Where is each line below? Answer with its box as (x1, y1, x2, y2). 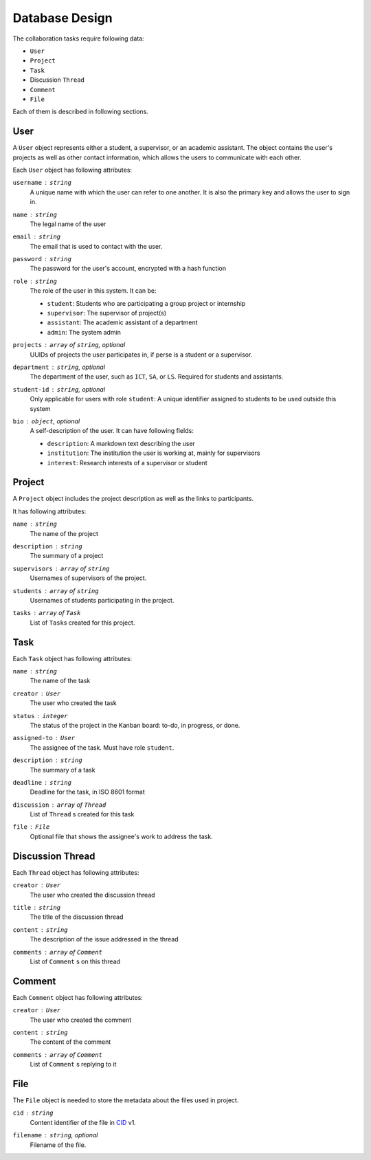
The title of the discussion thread (30, 913, 124, 921)
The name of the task (30, 677, 91, 685)
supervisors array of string (12, 564, 110, 572)
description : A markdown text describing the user (47, 439, 196, 447)
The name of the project (30, 529, 99, 537)
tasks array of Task (12, 609, 81, 617)
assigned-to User (12, 734, 76, 742)
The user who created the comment (30, 1016, 132, 1024)
